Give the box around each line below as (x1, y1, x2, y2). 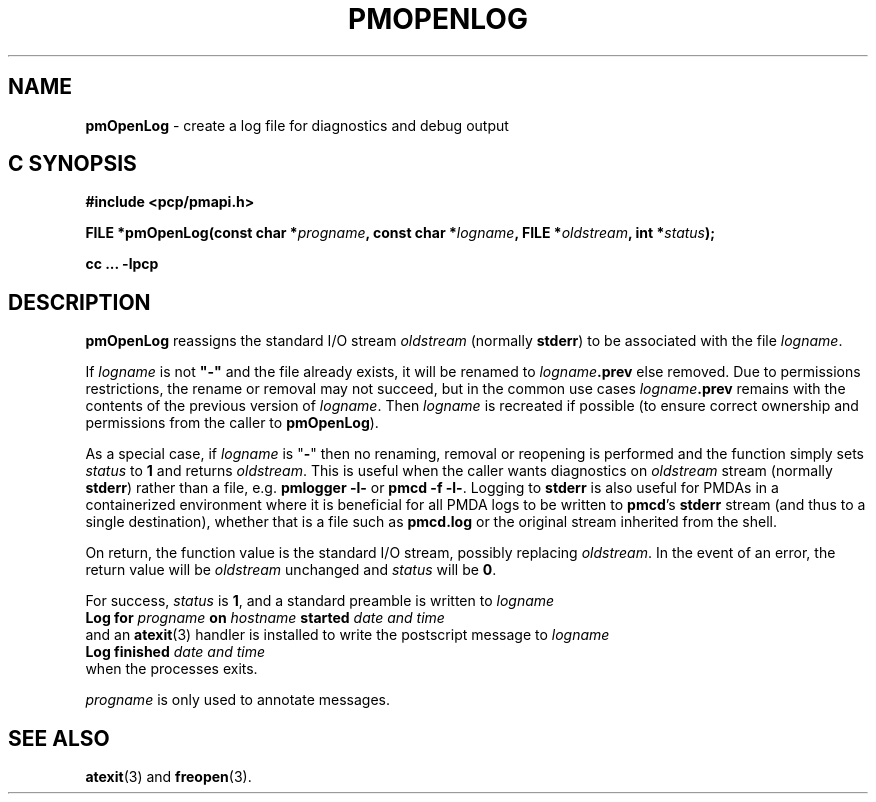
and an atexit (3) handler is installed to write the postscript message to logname (85, 626, 610, 644)
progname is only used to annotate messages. (85, 691, 390, 709)
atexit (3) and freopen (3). (85, 768, 252, 786)
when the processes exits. (85, 660, 258, 678)
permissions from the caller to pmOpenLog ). (85, 414, 379, 432)
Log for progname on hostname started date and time (85, 609, 445, 627)
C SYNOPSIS (8, 151, 137, 177)
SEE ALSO (8, 725, 110, 751)
